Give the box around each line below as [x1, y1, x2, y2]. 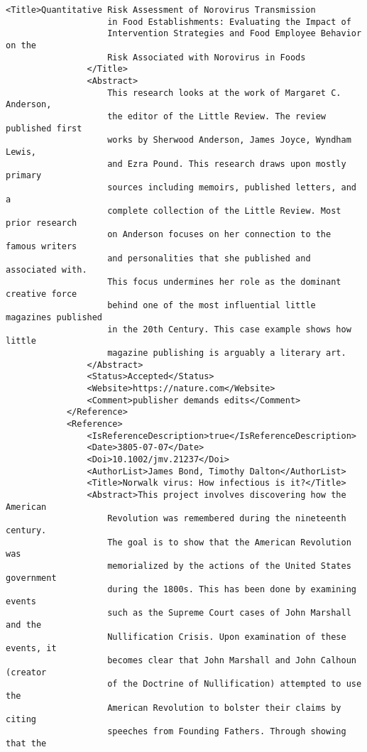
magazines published [6, 312, 103, 323]
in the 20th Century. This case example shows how [107, 324, 351, 334]
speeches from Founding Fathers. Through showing [107, 726, 346, 737]
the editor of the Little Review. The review [107, 111, 327, 121]
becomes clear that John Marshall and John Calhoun [107, 655, 356, 666]
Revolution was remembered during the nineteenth [107, 513, 346, 524]
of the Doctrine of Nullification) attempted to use [107, 679, 362, 690]
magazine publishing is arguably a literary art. [107, 348, 346, 359]
